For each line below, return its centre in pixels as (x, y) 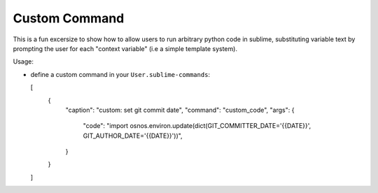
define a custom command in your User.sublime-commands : (120, 74)
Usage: (23, 62)
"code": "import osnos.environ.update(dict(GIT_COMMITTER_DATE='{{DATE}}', (197, 126)
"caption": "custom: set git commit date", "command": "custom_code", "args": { (180, 110)
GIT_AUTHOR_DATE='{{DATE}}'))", (133, 136)
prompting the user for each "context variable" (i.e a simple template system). (125, 48)
